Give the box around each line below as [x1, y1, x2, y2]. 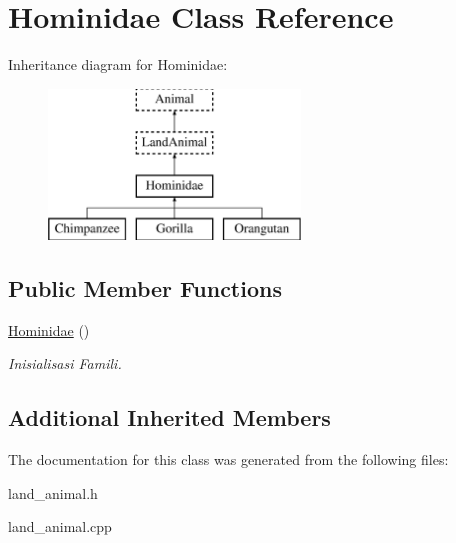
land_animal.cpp [8, 516, 112, 537]
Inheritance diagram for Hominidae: [8, 54, 228, 75]
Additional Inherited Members [8, 402, 331, 433]
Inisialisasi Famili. [8, 353, 122, 374]
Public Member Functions [8, 272, 282, 303]
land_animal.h [8, 482, 98, 503]
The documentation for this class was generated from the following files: [8, 449, 449, 470]
